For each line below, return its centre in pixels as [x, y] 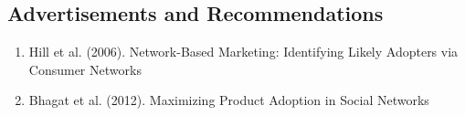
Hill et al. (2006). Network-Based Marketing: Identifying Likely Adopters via [243, 52]
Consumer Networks [85, 69]
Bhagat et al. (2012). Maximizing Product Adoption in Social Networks [229, 100]
